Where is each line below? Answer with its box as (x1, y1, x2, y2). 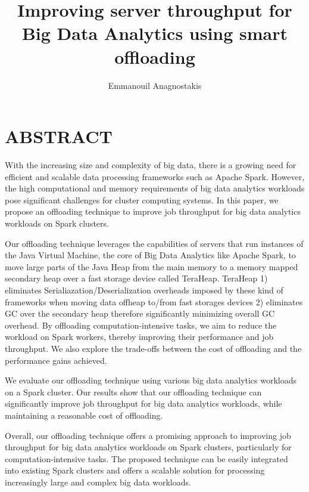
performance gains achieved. (5, 354, 107, 366)
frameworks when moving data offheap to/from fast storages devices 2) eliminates (5, 295, 303, 308)
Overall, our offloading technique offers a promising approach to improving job (5, 429, 291, 441)
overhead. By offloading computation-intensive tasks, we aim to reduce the (5, 318, 277, 331)
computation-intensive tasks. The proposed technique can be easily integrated (5, 452, 288, 465)
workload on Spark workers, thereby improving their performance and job (5, 330, 274, 343)
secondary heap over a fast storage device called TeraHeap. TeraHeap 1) (5, 272, 268, 284)
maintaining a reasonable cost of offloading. (5, 409, 163, 421)
